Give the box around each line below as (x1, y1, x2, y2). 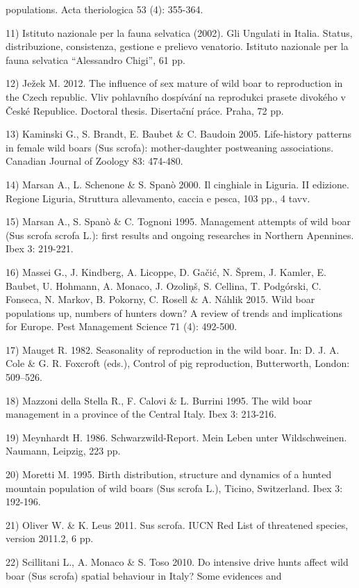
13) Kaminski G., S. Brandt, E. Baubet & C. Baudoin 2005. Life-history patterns (6, 126, 352, 141)
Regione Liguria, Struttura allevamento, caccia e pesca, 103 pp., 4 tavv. (6, 190, 310, 205)
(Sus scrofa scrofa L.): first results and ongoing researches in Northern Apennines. (6, 227, 354, 242)
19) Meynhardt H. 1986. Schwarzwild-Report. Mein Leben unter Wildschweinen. (6, 430, 347, 444)
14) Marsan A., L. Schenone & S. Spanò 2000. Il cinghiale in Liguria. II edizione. (6, 177, 349, 191)
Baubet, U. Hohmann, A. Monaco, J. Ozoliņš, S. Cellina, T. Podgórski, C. (6, 278, 322, 293)
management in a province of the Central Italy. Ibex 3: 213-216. (6, 407, 277, 421)
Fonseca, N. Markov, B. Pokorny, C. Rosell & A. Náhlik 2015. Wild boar (6, 292, 315, 307)
